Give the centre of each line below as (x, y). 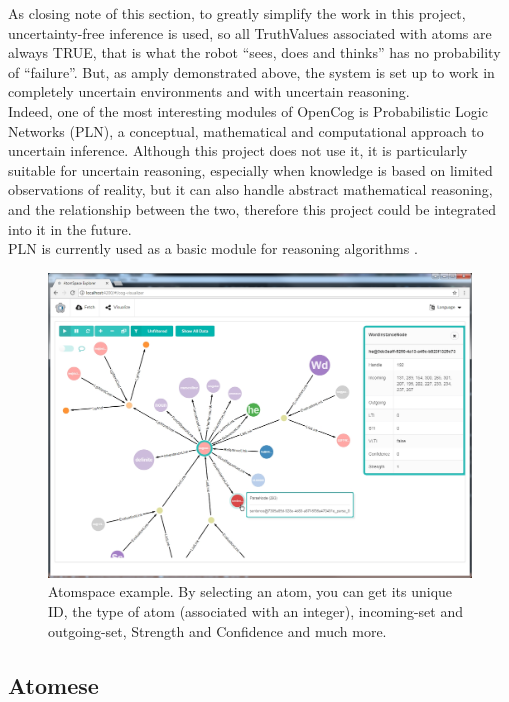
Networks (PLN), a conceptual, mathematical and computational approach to (246, 130)
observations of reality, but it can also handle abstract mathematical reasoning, (250, 189)
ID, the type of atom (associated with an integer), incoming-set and (256, 611)
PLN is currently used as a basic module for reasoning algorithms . (213, 248)
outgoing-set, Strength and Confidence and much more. (217, 630)
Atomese (53, 684)
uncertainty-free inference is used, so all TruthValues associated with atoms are (250, 32)
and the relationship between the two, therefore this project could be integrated (252, 208)
